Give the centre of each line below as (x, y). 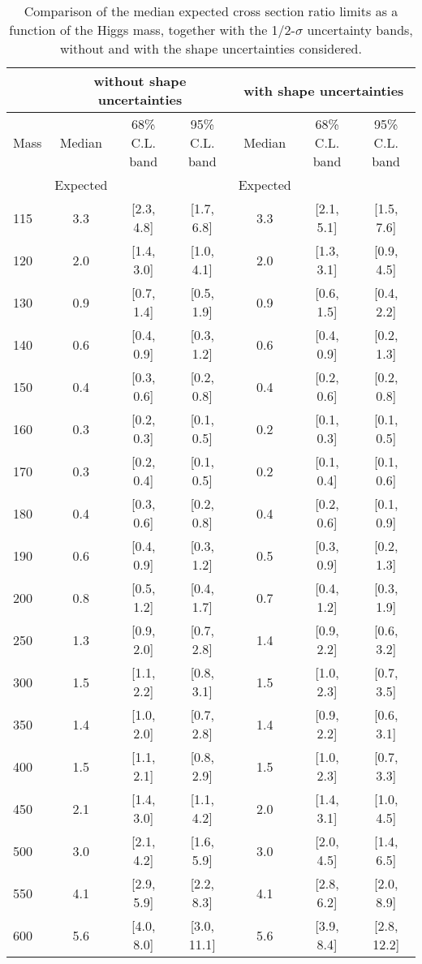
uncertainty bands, (360, 30)
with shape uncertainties (324, 90)
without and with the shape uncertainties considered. (211, 48)
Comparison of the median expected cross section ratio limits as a (211, 11)
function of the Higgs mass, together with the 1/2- (152, 30)
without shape (140, 81)
